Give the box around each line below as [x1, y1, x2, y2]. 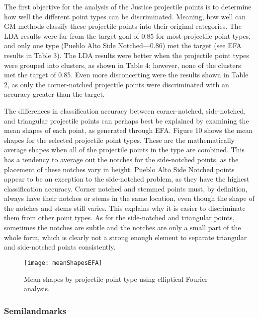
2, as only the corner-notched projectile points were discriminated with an [4, 79, 229, 89]
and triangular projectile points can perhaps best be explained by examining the [4, 115, 249, 126]
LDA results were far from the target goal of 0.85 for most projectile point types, [4, 30, 251, 41]
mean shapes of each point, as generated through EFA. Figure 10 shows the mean [4, 125, 253, 135]
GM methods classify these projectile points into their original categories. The [4, 21, 242, 31]
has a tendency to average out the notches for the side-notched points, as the [4, 154, 239, 164]
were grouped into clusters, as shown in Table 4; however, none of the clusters [4, 60, 241, 70]
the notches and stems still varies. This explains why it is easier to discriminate [4, 202, 246, 213]
